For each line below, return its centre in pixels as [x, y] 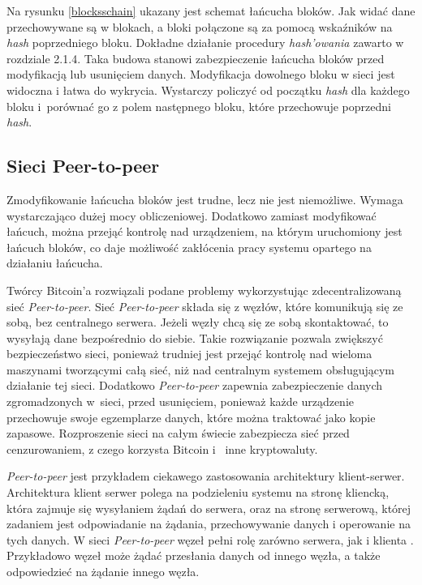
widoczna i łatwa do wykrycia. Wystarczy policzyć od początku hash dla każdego [208, 90]
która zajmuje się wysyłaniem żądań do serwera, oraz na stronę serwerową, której [209, 508]
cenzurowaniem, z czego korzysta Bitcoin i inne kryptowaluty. [162, 448]
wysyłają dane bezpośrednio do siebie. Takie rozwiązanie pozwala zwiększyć [195, 337]
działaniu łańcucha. [55, 263]
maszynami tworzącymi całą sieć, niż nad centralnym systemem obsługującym [201, 369]
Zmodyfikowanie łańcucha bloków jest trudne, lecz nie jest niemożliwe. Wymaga [205, 199]
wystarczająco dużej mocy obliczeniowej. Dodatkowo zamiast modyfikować [192, 215]
